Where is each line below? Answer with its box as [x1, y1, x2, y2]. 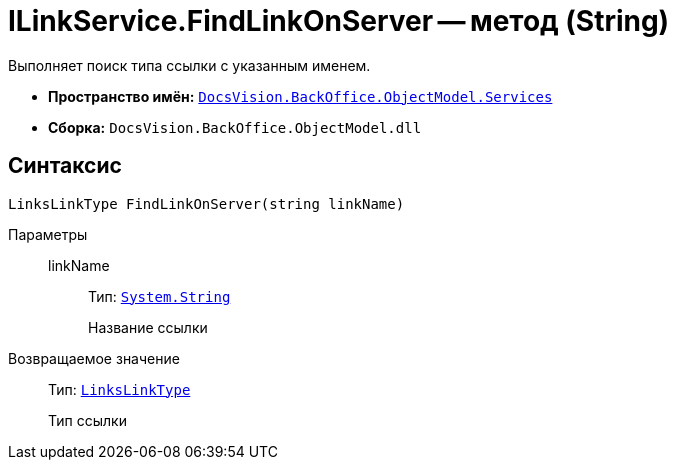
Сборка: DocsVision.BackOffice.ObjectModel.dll [48, 118, 422, 136]
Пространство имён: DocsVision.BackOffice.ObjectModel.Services [48, 87, 553, 105]
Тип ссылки [48, 411, 127, 429]
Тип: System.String [88, 287, 231, 305]
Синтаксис [8, 153, 122, 179]
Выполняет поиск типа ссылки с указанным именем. [8, 56, 371, 74]
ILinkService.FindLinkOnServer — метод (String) [8, 4, 670, 38]
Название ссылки [88, 318, 208, 336]
